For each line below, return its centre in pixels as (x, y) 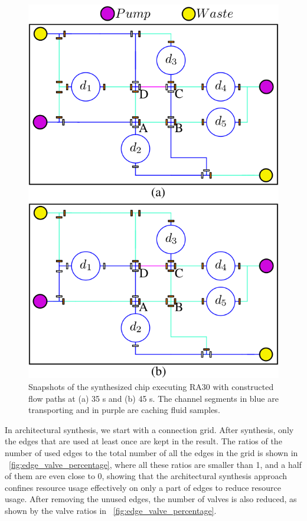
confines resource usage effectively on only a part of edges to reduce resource (143, 487)
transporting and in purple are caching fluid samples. (124, 410)
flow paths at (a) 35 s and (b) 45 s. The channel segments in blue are (153, 398)
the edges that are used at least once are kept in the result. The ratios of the (143, 441)
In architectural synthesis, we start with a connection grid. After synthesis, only (149, 429)
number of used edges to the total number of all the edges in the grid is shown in (151, 453)
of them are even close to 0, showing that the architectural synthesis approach (146, 476)
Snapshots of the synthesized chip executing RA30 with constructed (151, 387)
